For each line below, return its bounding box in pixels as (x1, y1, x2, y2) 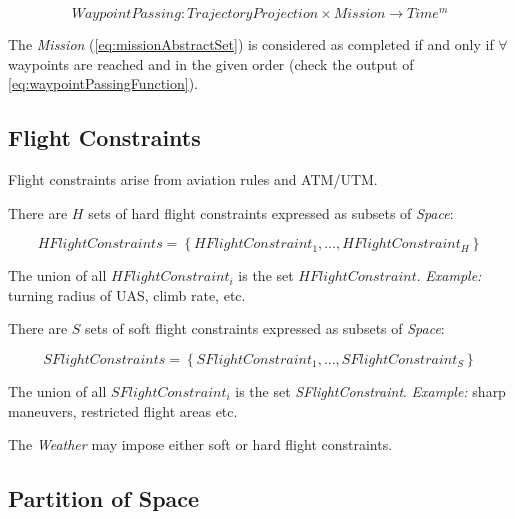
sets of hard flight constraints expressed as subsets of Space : (88, 202, 454, 223)
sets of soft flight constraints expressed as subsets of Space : (85, 318, 445, 339)
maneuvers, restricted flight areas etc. (8, 400, 238, 421)
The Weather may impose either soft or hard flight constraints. (8, 434, 393, 455)
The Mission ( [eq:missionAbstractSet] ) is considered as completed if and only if (8, 34, 494, 55)
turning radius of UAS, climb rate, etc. (8, 284, 246, 305)
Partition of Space (8, 483, 200, 514)
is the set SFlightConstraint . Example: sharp (235, 381, 506, 402)
